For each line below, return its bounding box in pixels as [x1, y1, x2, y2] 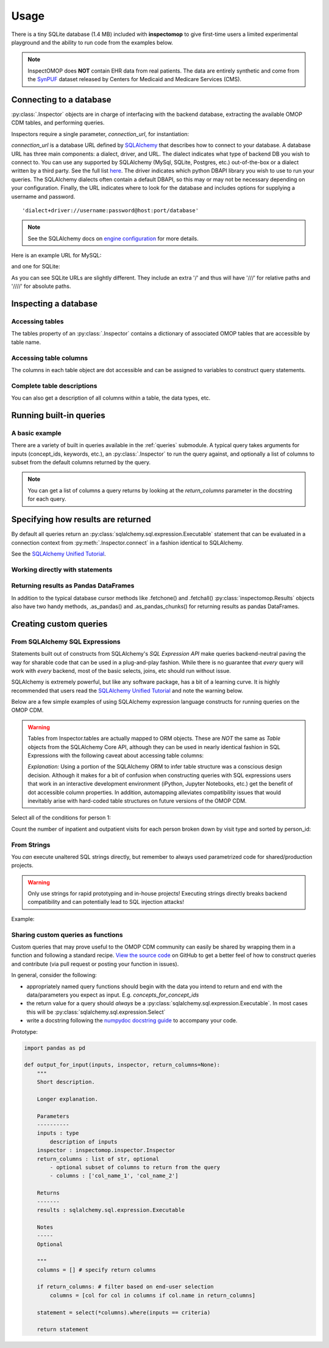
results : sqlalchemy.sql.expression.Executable [37, 1206, 185, 1213]
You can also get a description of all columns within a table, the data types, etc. [11, 394, 211, 402]
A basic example [11, 429, 62, 437]
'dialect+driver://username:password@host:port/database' [22, 207, 199, 213]
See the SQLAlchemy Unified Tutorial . [11, 550, 106, 557]
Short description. [37, 1078, 96, 1086]
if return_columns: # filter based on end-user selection [37, 1283, 214, 1290]
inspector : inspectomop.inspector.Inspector [37, 1147, 175, 1154]
